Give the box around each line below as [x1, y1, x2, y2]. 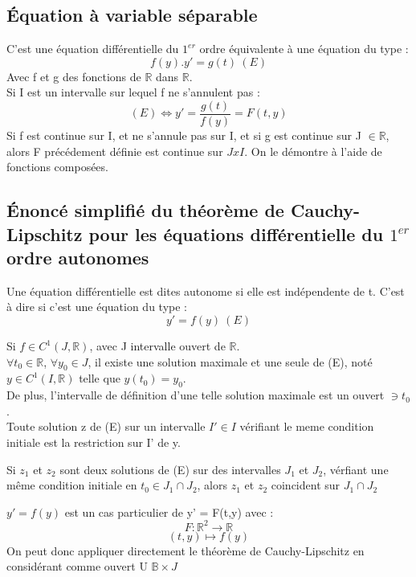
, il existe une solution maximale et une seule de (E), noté [88, 353, 373, 370]
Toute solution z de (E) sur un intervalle [6, 418, 206, 435]
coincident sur [271, 477, 341, 493]
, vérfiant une [323, 460, 389, 477]
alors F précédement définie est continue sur [6, 142, 223, 159]
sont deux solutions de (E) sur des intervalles [59, 460, 281, 477]
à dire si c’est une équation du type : [6, 298, 187, 315]
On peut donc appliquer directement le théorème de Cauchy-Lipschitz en [6, 542, 365, 559]
